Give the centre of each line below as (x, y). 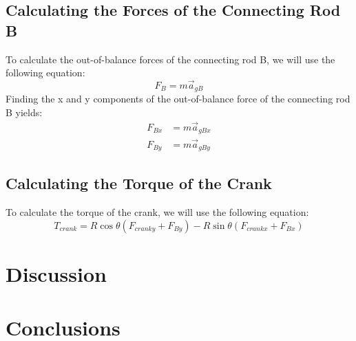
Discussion (56, 274)
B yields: (24, 112)
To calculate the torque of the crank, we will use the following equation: (157, 212)
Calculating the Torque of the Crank (139, 183)
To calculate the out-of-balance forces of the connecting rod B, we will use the (170, 59)
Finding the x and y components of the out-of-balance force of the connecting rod (178, 99)
